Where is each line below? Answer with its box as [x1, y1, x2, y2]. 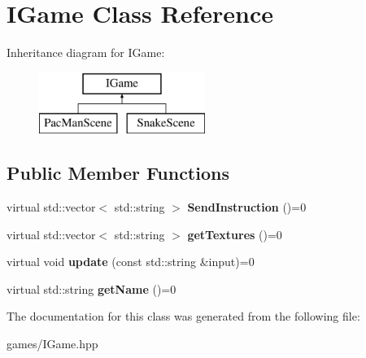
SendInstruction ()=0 [187, 199, 307, 216]
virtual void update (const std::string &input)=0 [7, 253, 255, 270]
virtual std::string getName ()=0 [7, 280, 176, 297]
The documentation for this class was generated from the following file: [7, 308, 360, 325]
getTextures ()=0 [187, 225, 282, 242]
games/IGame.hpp [7, 335, 98, 352]
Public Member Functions [7, 160, 229, 186]
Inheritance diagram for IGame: [7, 44, 165, 61]
